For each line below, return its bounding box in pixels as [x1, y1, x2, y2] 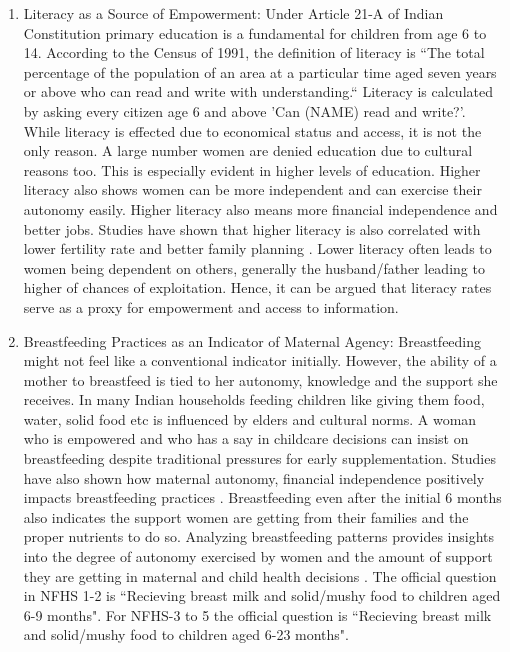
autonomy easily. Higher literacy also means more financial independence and [23, 198, 498, 219]
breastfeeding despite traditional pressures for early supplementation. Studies [23, 448, 496, 469]
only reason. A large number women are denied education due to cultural [23, 140, 473, 161]
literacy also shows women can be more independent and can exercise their [23, 179, 482, 200]
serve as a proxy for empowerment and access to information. [23, 296, 399, 317]
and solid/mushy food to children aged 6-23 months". [23, 624, 349, 645]
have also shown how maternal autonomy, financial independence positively [23, 467, 485, 488]
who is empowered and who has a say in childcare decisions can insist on [23, 428, 469, 449]
